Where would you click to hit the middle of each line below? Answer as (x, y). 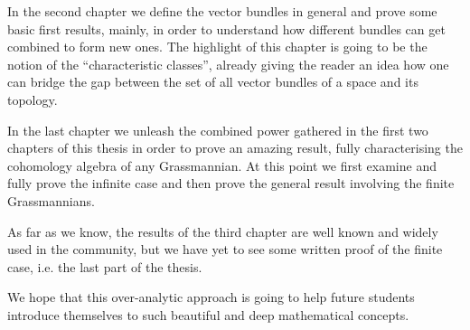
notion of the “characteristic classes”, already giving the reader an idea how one (228, 64)
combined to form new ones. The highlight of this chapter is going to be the (217, 47)
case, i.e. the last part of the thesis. (105, 266)
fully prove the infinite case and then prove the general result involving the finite (231, 183)
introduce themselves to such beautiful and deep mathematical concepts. (208, 314)
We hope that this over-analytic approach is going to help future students (211, 297)
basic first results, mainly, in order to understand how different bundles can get (226, 28)
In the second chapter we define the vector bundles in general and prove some (222, 11)
